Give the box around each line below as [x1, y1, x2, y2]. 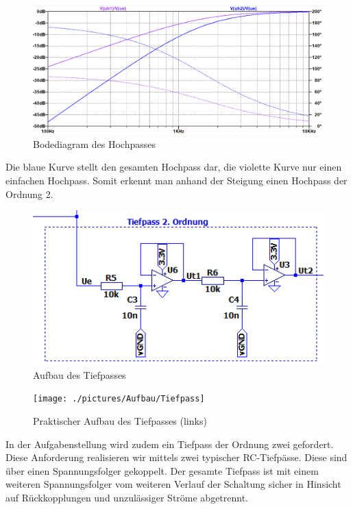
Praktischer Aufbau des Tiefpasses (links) [33, 413, 207, 427]
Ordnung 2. [5, 186, 53, 201]
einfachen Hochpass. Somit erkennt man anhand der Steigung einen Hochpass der [5, 173, 348, 187]
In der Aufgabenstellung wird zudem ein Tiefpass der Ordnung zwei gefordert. [5, 436, 334, 451]
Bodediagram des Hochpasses [33, 136, 156, 151]
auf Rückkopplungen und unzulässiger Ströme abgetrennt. [5, 490, 249, 504]
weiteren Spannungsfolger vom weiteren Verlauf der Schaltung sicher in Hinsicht [5, 477, 341, 491]
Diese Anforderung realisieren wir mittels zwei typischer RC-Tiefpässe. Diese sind [5, 450, 348, 464]
